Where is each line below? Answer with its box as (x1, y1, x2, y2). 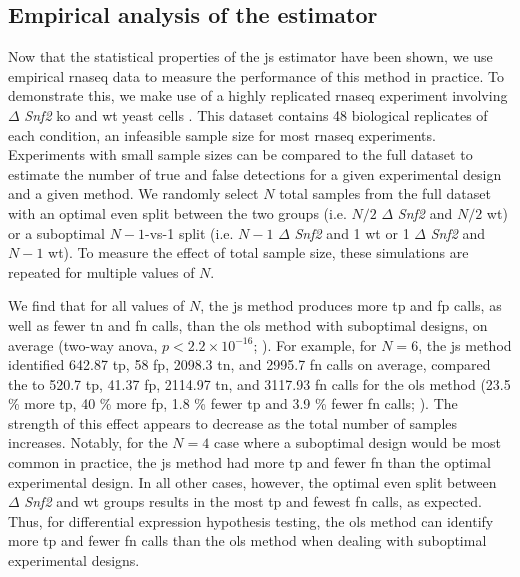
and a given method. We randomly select (8, 183, 259, 204)
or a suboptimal (8, 222, 105, 243)
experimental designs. (8, 550, 140, 571)
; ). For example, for (253, 334, 377, 355)
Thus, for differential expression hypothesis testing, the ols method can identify (8, 510, 494, 531)
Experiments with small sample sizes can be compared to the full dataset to (8, 144, 473, 165)
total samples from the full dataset (279, 183, 491, 204)
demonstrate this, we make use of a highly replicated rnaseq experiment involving (8, 85, 508, 106)
